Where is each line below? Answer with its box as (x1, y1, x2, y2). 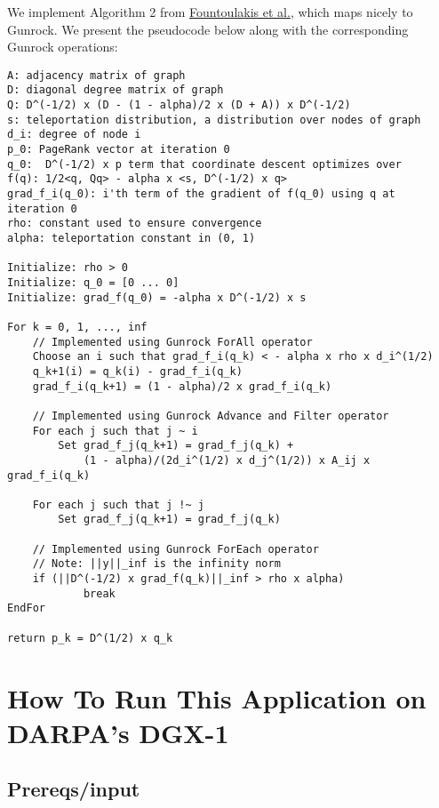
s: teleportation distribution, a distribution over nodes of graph (7, 113, 421, 126)
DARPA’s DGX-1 (7, 714, 229, 750)
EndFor (7, 602, 45, 615)
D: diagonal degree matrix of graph (7, 84, 224, 97)
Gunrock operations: (7, 37, 118, 56)
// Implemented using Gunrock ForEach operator (32, 542, 319, 556)
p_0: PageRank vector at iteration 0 (7, 143, 230, 156)
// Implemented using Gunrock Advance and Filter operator (32, 409, 389, 422)
